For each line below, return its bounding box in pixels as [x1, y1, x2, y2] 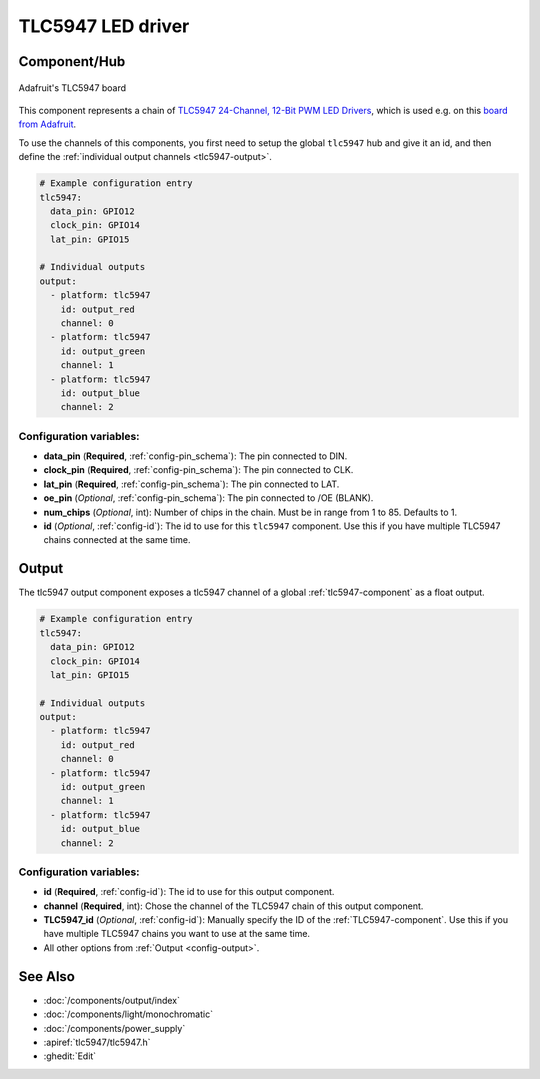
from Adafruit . [18, 118, 77, 130]
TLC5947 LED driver [18, 15, 190, 37]
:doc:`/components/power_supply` [43, 1022, 186, 1034]
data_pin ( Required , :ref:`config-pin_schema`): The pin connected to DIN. [43, 450, 348, 462]
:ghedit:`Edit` [43, 1050, 97, 1062]
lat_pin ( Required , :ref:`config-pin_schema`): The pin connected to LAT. [43, 478, 340, 490]
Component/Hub [18, 53, 126, 70]
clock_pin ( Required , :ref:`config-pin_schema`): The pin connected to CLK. [43, 464, 354, 476]
